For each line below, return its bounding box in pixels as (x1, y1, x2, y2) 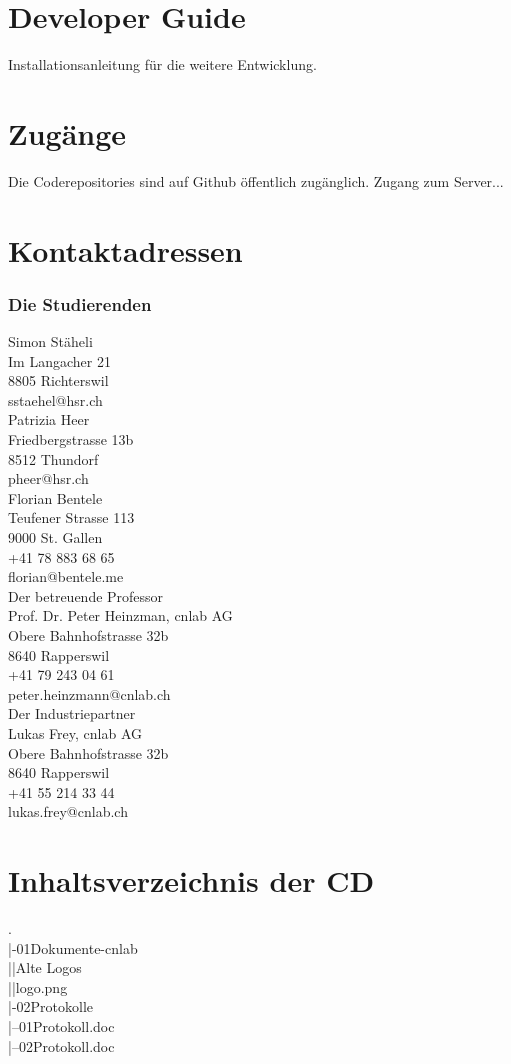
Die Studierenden (8, 291, 152, 316)
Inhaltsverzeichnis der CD (8, 860, 375, 901)
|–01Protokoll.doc (8, 1015, 115, 1036)
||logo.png (8, 976, 68, 997)
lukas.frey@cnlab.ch (8, 801, 128, 822)
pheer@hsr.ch (8, 468, 89, 489)
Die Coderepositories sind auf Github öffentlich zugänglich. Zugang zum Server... (8, 170, 504, 191)
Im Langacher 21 (8, 350, 111, 371)
